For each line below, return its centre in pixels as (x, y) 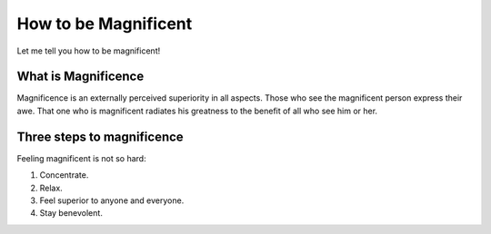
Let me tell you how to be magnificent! (89, 51)
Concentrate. (64, 175)
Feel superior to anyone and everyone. (112, 200)
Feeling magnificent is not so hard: (81, 158)
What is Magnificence (80, 77)
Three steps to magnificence (100, 136)
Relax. (51, 188)
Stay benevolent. (71, 213)
